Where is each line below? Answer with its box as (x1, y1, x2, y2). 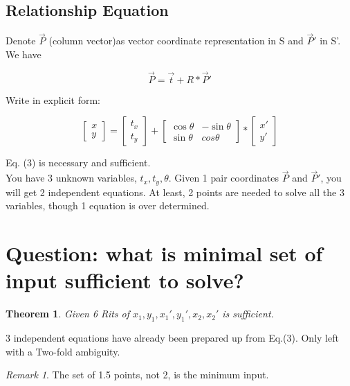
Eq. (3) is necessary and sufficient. (6, 155, 151, 170)
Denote (6, 33, 36, 48)
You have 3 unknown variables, (6, 170, 137, 185)
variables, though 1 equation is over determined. (6, 198, 210, 213)
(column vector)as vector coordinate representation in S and (48, 33, 304, 48)
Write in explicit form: (6, 92, 100, 107)
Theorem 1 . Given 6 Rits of (6, 306, 130, 321)
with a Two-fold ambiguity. (6, 344, 120, 358)
